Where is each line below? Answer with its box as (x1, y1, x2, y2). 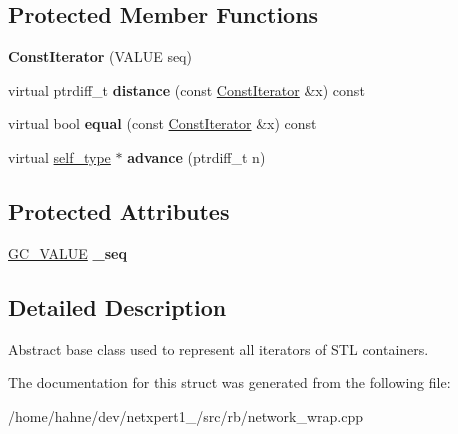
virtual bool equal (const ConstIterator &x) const (8, 113, 317, 134)
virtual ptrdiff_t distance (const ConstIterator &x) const (8, 79, 365, 100)
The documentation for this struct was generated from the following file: (8, 372, 451, 393)
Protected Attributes (8, 195, 230, 226)
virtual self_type (8, 146, 111, 167)
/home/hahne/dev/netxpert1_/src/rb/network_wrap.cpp (8, 405, 363, 426)
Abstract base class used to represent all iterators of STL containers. (8, 338, 429, 359)
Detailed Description (8, 291, 227, 322)
